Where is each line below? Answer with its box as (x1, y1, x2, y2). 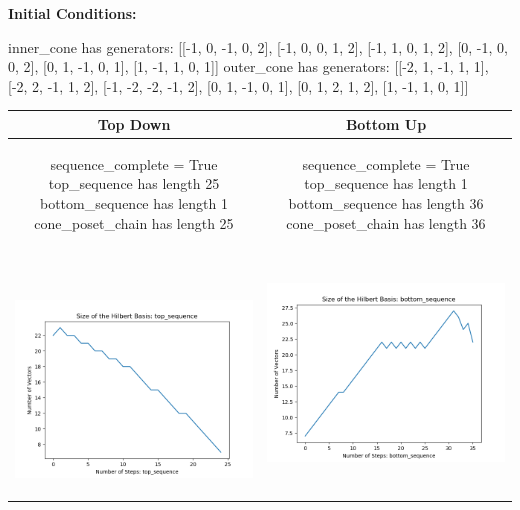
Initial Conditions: (8, 3, 137, 23)
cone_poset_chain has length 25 (34, 212, 234, 233)
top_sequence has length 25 (48, 173, 220, 194)
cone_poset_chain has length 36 (286, 212, 486, 233)
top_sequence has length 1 (304, 173, 468, 194)
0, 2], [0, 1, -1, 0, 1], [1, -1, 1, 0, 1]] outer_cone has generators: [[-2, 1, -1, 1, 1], (8, 56, 489, 77)
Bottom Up (345, 113, 427, 134)
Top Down (97, 113, 171, 134)
